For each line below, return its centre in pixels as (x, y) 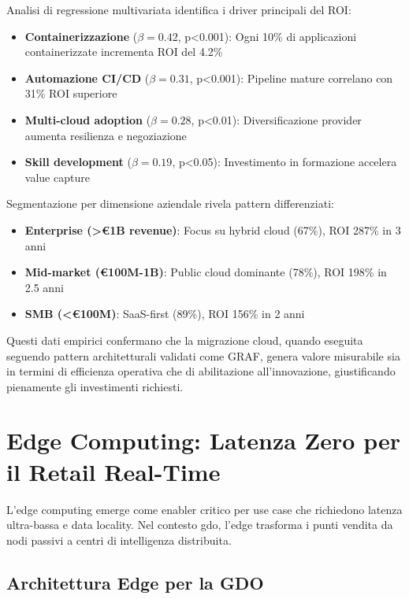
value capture (57, 177)
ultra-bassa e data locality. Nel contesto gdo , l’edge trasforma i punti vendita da (200, 525)
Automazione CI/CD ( (87, 78)
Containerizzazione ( (81, 36)
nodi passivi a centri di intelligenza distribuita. (119, 540)
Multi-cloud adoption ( (88, 119)
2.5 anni (44, 287)
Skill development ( (78, 162)
